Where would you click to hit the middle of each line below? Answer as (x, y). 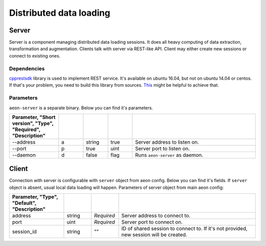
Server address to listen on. (167, 142)
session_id (24, 232)
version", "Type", (33, 123)
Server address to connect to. (156, 215)
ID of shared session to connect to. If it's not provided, (184, 229)
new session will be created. (154, 235)
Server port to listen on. (163, 149)
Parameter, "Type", (35, 197)
